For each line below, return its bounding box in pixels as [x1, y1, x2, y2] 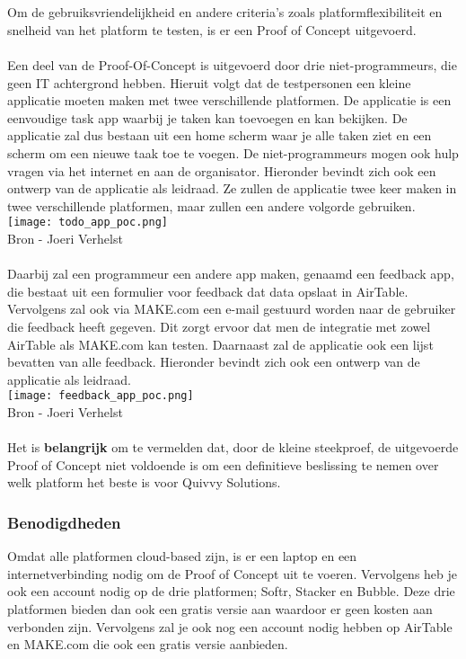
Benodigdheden [7, 511, 121, 533]
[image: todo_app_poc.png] [7, 216, 168, 229]
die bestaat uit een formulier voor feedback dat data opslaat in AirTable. [7, 281, 409, 300]
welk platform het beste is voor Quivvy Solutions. [7, 473, 281, 492]
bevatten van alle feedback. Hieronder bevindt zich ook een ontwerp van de [7, 352, 420, 371]
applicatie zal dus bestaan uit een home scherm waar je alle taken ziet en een [7, 126, 432, 145]
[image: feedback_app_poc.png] [7, 389, 194, 403]
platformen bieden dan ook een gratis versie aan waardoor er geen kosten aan [7, 599, 433, 618]
